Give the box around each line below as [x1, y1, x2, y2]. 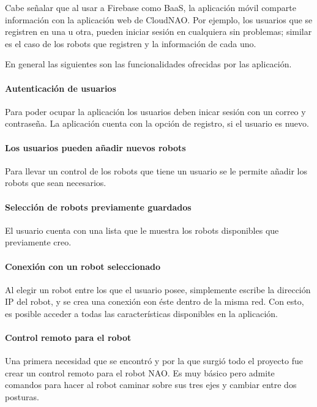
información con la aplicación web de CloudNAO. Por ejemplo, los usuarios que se [5, 13, 313, 26]
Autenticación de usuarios [5, 81, 116, 94]
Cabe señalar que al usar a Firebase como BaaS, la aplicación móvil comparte [5, 1, 296, 13]
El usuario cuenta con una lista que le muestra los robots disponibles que [5, 223, 279, 236]
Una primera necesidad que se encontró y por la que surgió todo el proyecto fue [5, 354, 303, 367]
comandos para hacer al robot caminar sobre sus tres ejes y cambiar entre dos [5, 378, 297, 391]
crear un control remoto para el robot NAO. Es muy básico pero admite [5, 366, 275, 379]
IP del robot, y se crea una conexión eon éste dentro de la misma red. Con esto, [5, 295, 304, 308]
